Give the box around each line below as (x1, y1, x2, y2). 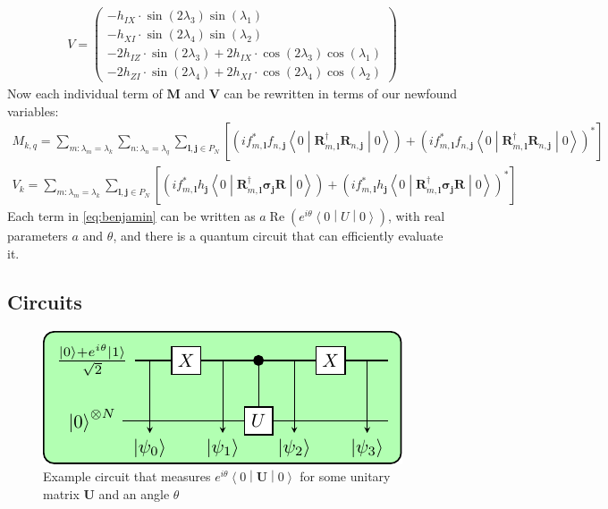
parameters (7, 226, 68, 245)
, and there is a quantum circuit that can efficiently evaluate (113, 226, 443, 245)
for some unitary (300, 467, 391, 486)
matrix (43, 485, 80, 504)
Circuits (7, 288, 82, 316)
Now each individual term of (7, 84, 163, 103)
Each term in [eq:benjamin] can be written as (7, 207, 256, 225)
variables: (7, 101, 59, 120)
